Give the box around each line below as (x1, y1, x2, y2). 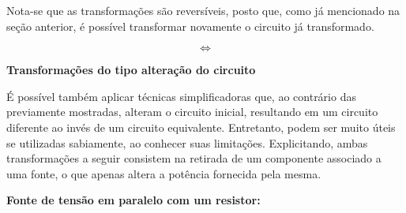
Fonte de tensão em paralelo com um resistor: (6, 192, 261, 208)
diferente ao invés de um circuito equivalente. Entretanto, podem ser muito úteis (6, 118, 396, 135)
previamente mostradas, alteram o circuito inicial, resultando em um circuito (6, 103, 378, 120)
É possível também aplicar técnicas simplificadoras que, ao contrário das (6, 88, 356, 104)
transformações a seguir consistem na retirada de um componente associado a (6, 150, 382, 166)
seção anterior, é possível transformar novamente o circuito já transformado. (6, 17, 374, 34)
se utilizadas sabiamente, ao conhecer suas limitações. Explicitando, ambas (6, 134, 368, 151)
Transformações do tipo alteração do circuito (6, 62, 256, 78)
